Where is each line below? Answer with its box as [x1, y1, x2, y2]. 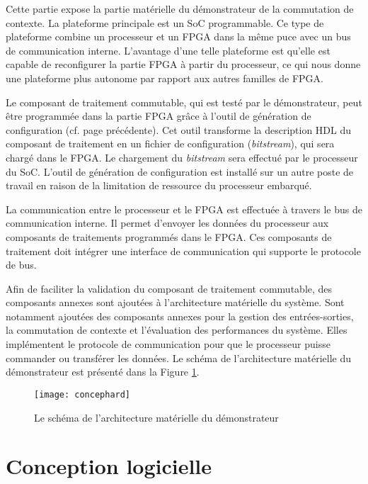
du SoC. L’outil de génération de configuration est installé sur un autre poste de [6, 164, 354, 179]
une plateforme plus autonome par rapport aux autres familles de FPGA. [6, 70, 323, 85]
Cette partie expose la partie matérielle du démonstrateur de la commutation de [6, 1, 354, 16]
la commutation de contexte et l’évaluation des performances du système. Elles [6, 322, 347, 337]
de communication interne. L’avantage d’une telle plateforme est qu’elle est [6, 43, 330, 57]
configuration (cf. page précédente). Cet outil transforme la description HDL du [6, 122, 352, 137]
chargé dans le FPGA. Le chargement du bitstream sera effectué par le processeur [6, 150, 358, 164]
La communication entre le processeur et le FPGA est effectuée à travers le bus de [6, 201, 362, 216]
